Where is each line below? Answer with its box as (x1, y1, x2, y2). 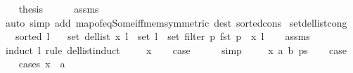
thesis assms (18, 1, 99, 15)
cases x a (18, 56, 65, 71)
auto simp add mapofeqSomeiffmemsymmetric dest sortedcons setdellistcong (5, 15, 347, 29)
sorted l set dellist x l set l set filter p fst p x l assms (15, 29, 310, 44)
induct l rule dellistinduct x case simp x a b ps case (5, 42, 347, 57)
